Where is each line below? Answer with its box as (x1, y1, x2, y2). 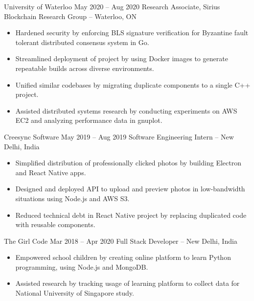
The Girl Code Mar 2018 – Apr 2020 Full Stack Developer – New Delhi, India (4, 235, 237, 246)
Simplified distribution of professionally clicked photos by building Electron (15, 158, 241, 168)
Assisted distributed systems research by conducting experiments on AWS (15, 105, 237, 116)
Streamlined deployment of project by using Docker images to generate (15, 53, 228, 64)
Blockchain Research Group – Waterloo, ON (4, 11, 137, 21)
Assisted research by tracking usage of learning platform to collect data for (15, 278, 240, 288)
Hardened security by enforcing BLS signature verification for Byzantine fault (15, 27, 249, 38)
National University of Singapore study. (15, 288, 134, 298)
